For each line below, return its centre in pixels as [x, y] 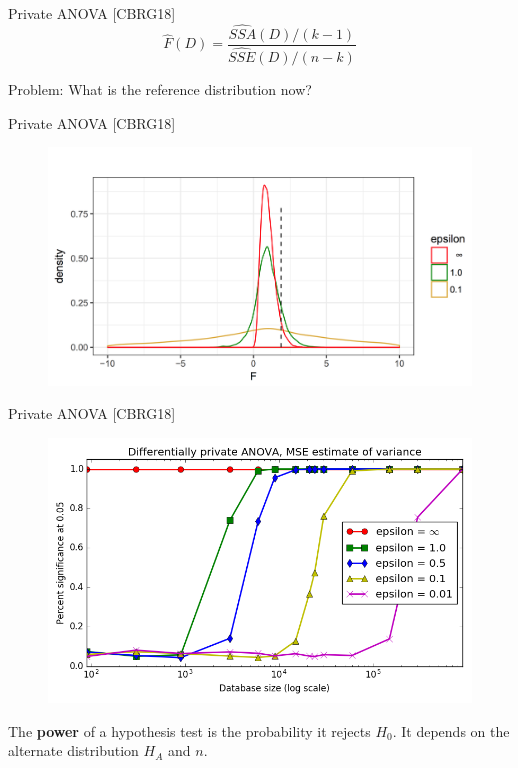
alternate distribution [73, 750]
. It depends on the [451, 730]
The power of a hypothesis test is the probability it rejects [189, 730]
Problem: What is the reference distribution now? [160, 88]
